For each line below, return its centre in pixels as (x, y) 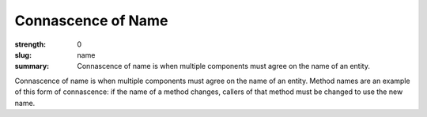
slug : (23, 55)
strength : (30, 44)
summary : (32, 66)
